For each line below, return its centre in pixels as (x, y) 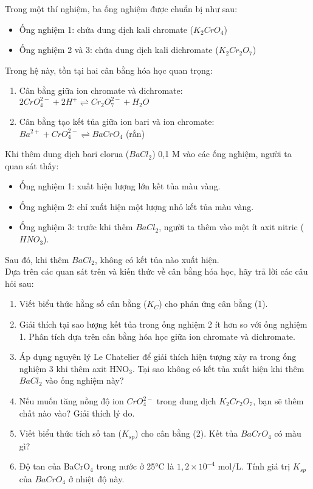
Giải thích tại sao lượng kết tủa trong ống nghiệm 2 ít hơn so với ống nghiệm (163, 324)
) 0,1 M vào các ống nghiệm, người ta (222, 154)
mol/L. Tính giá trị (254, 466)
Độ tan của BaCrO (55, 466)
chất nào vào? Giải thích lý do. (77, 413)
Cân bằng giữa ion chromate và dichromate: (101, 90)
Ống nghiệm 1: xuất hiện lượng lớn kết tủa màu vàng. (120, 186)
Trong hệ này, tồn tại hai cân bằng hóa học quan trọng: (109, 70)
